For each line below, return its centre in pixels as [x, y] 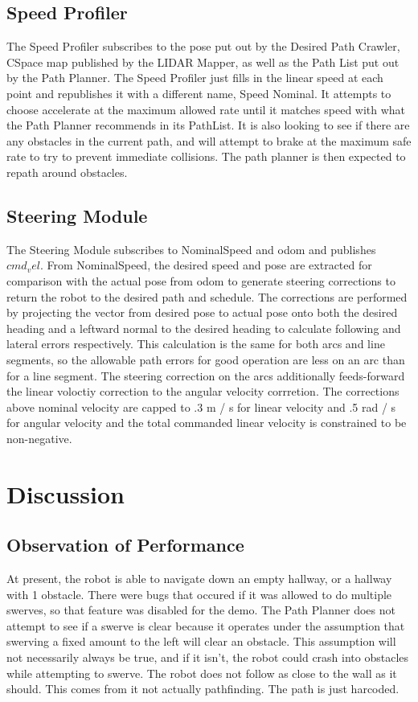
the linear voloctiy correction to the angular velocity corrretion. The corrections [203, 391]
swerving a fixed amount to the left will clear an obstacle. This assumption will [201, 641]
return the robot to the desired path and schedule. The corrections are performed [207, 296]
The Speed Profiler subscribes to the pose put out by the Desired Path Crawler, [203, 46]
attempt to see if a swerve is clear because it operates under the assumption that [206, 625]
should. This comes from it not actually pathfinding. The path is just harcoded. [203, 689]
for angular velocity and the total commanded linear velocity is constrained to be [207, 423]
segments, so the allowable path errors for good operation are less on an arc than [206, 359]
